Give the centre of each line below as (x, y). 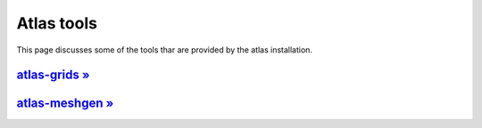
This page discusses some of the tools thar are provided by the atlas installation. (164, 50)
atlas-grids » (53, 75)
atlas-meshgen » (65, 104)
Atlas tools (57, 23)
